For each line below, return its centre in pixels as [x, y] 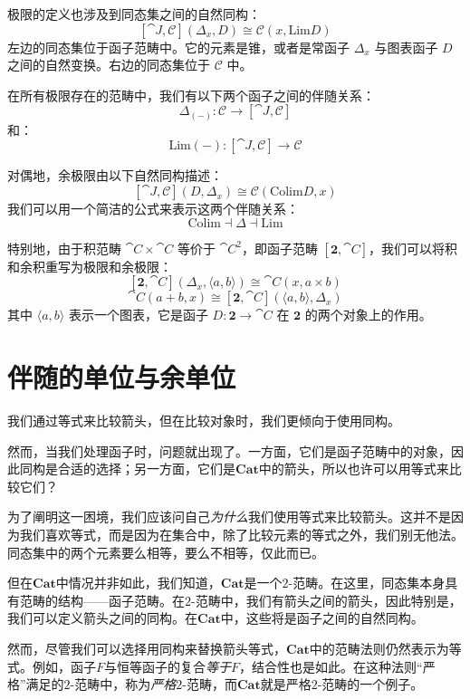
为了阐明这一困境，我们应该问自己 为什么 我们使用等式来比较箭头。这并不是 [229, 517]
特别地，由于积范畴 [64, 248]
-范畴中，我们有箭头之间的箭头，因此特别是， [326, 600]
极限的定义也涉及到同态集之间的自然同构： [134, 14]
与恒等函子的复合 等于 [168, 666]
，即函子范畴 [279, 248]
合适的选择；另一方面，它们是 [146, 469]
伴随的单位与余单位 [122, 377]
